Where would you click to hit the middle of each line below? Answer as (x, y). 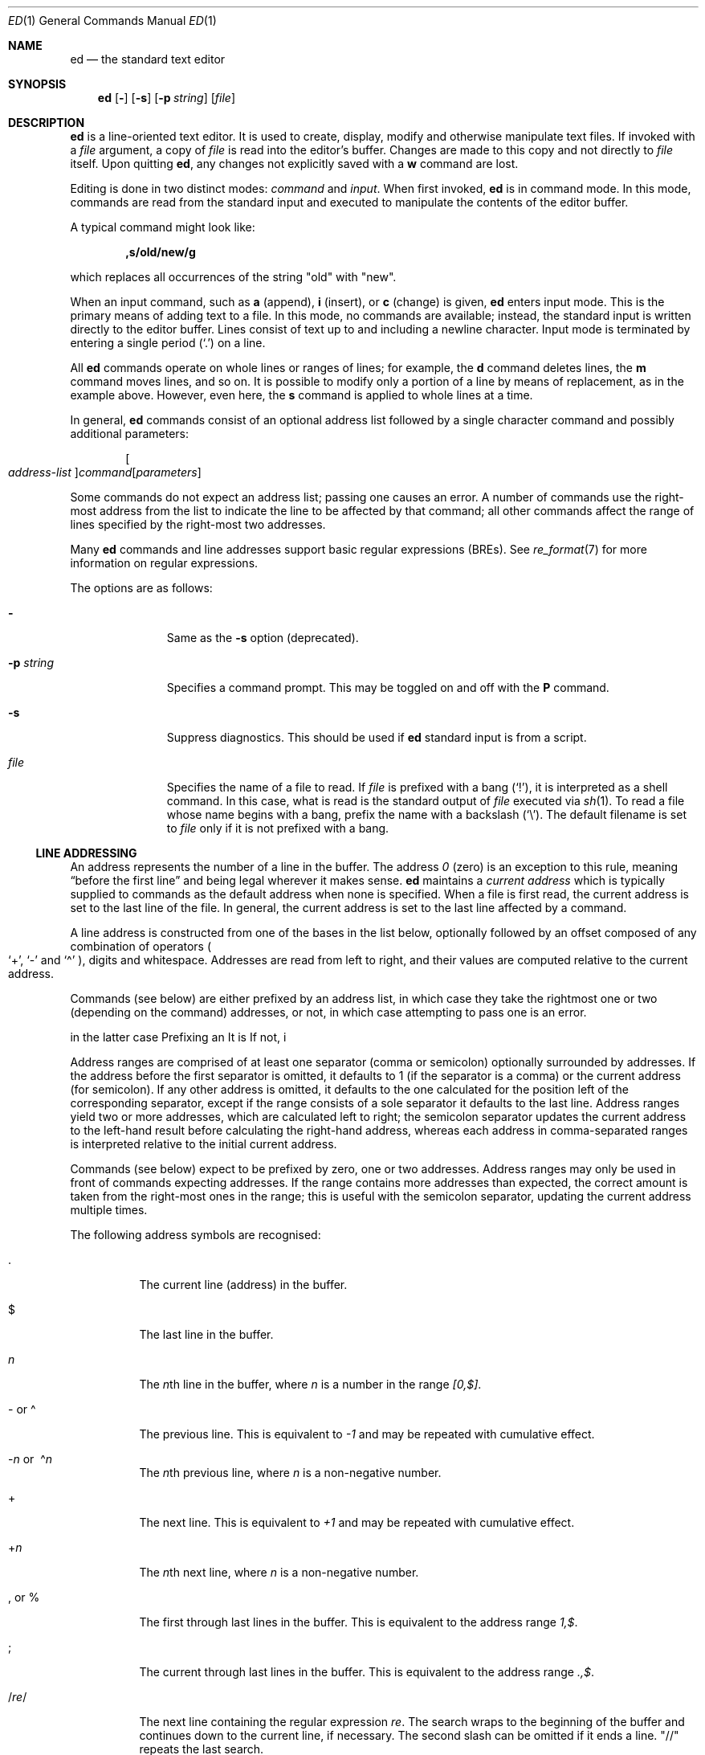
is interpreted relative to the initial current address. (204, 1144)
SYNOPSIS (37, 84)
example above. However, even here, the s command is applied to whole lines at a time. (302, 395)
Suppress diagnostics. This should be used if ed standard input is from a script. (377, 737)
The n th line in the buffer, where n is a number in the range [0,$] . (310, 1384)
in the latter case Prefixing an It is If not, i (178, 1037)
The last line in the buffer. (206, 1334)
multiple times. (109, 1210)
